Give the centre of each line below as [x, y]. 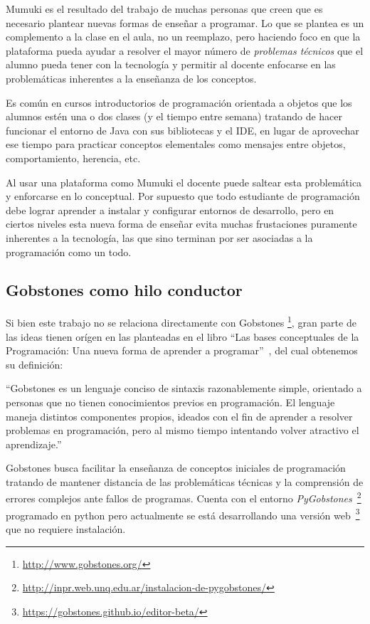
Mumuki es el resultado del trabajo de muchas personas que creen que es [164, 9]
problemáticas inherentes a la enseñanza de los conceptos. [131, 78]
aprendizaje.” [34, 444]
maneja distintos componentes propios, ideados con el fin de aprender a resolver [179, 416]
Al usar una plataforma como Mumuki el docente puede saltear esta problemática [184, 182]
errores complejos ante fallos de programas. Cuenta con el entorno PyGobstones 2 [184, 497]
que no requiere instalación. [66, 528]
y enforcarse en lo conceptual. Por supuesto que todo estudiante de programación [183, 196]
